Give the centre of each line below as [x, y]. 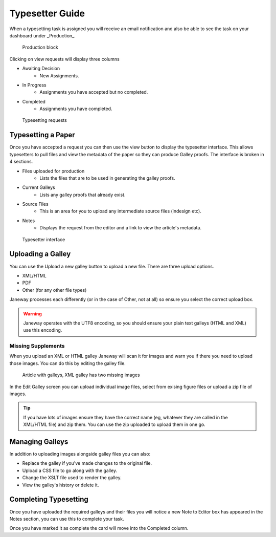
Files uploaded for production [53, 171]
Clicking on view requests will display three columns [64, 59]
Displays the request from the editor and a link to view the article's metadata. [121, 228]
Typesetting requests [45, 120]
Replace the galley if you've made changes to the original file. [87, 463]
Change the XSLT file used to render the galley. [72, 478]
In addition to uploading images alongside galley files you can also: [80, 454]
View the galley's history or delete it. [61, 485]
